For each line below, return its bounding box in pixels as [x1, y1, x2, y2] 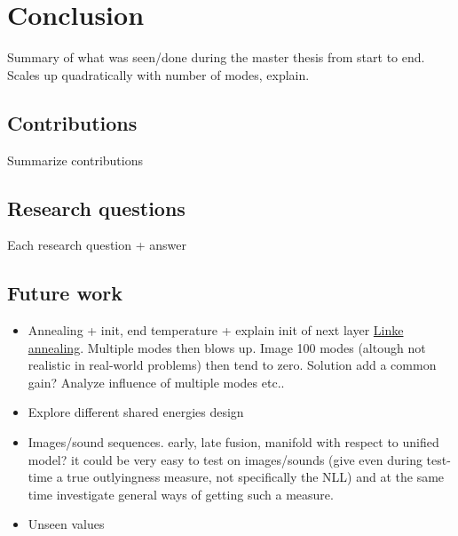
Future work [7, 279, 123, 307]
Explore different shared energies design [28, 403, 244, 421]
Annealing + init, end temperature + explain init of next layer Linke [28, 321, 404, 340]
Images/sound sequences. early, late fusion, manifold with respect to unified [28, 433, 439, 452]
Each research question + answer [7, 236, 186, 254]
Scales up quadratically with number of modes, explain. [7, 65, 310, 84]
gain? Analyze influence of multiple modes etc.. [28, 372, 285, 391]
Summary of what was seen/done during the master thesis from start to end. [7, 48, 425, 67]
